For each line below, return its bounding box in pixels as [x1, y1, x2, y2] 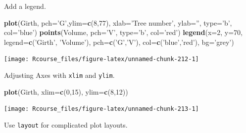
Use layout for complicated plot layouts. [4, 119, 128, 130]
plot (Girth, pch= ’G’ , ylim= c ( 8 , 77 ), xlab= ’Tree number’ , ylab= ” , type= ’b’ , [4, 17, 232, 28]
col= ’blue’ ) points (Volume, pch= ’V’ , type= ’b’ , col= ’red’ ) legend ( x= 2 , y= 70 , [4, 27, 243, 37]
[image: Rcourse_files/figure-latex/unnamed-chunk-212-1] [4, 56, 199, 63]
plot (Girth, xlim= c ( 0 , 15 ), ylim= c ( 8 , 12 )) [4, 86, 128, 97]
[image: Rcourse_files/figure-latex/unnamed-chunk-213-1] [4, 105, 199, 113]
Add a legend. [4, 1, 46, 11]
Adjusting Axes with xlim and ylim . [4, 70, 115, 80]
